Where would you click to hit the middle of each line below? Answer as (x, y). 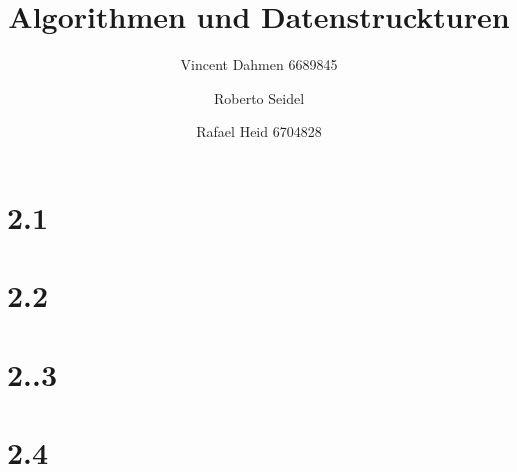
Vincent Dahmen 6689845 (259, 64)
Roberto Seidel (259, 97)
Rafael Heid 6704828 (259, 131)
